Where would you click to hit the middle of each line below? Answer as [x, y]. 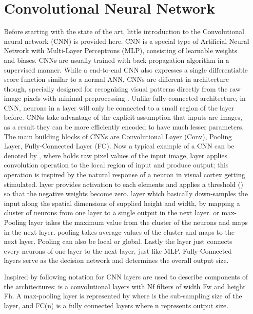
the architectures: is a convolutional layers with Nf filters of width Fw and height [125, 286]
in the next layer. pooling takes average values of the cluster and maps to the [119, 231]
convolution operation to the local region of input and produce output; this [116, 165]
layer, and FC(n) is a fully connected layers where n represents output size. [116, 305]
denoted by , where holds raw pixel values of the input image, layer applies [116, 155]
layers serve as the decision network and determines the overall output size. [116, 260]
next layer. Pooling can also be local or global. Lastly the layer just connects [118, 241]
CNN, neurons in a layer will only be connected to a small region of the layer [119, 107]
